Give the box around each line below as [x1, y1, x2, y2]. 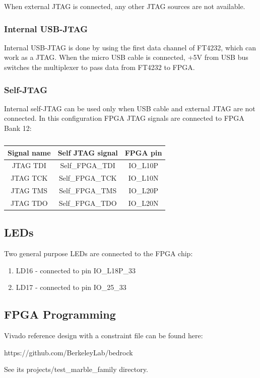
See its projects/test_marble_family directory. [4, 364, 148, 374]
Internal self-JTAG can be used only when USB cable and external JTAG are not [4, 103, 255, 113]
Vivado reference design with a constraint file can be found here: [4, 330, 203, 341]
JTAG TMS [11, 185, 48, 196]
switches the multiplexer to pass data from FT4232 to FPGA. [4, 62, 195, 72]
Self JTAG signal [57, 147, 118, 158]
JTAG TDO [11, 197, 48, 208]
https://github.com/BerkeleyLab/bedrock [4, 347, 133, 357]
